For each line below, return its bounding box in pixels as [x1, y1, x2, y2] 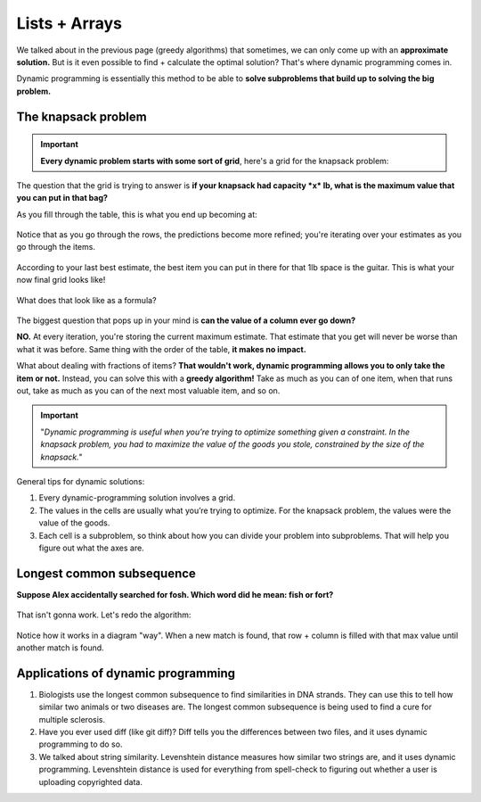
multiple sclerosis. [38, 714, 106, 724]
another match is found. [16, 642, 104, 653]
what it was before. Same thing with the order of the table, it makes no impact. [16, 343, 306, 354]
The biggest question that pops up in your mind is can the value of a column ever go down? [16, 315, 356, 326]
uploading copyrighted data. [38, 776, 143, 787]
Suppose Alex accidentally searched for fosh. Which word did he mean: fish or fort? [16, 589, 334, 599]
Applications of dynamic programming [16, 666, 236, 681]
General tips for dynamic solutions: [16, 475, 145, 486]
